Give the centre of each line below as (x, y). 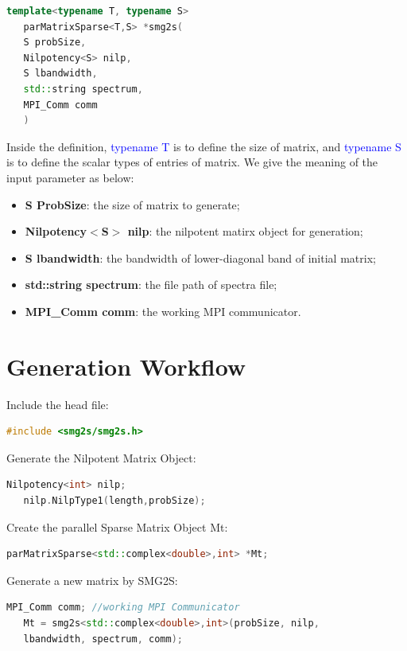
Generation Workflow (126, 366)
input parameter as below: (70, 177)
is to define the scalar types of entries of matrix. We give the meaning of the (192, 162)
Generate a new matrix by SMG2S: (92, 580)
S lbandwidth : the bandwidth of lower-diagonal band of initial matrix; (200, 257)
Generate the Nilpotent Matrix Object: (101, 457)
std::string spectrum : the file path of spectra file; (151, 285)
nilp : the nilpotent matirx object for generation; (245, 231)
